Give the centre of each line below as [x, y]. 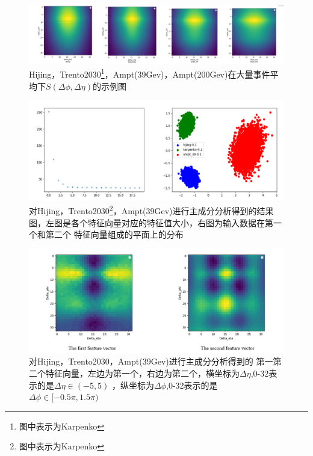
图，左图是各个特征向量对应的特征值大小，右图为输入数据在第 [151, 222]
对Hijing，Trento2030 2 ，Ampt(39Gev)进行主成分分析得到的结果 [151, 210]
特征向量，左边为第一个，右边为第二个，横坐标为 [142, 373]
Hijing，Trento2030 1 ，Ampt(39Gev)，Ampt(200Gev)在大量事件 [150, 73]
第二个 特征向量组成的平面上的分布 [114, 234]
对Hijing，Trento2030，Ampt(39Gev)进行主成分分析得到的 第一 [151, 361]
